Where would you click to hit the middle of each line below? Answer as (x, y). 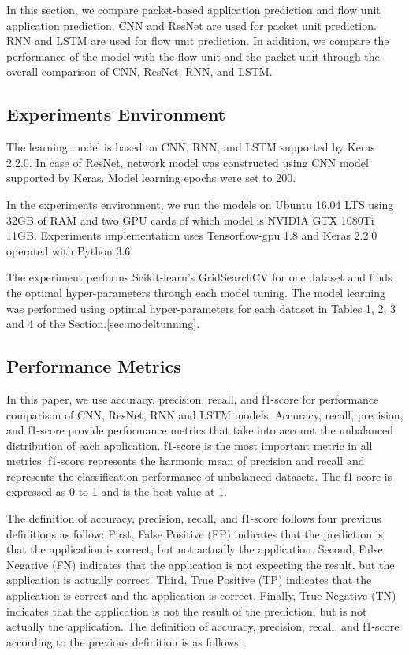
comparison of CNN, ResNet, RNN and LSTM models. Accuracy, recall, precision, (205, 414)
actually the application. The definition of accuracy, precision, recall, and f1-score (203, 626)
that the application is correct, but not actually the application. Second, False (195, 549)
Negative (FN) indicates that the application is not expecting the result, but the (201, 564)
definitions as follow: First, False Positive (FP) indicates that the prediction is (195, 533)
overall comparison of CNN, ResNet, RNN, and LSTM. (139, 71)
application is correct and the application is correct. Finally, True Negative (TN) (201, 595)
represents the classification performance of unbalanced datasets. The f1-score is (199, 476)
